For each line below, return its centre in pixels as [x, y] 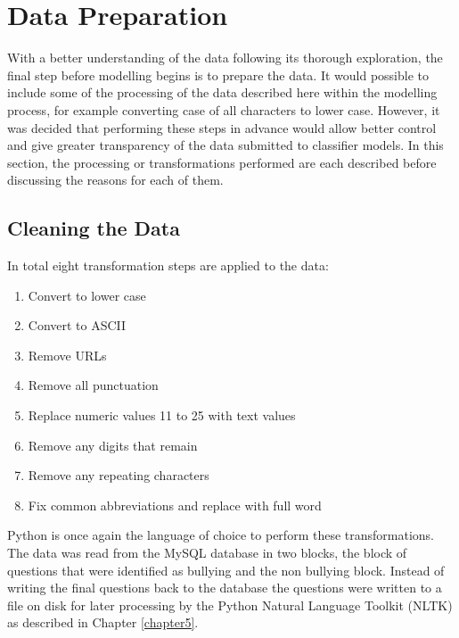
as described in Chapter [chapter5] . [103, 622]
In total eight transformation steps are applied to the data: [168, 265]
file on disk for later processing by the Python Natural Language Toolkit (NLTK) [230, 605]
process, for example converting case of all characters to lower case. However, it [224, 109]
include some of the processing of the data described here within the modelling [222, 92]
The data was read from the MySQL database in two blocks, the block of [207, 553]
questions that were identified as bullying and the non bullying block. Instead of [226, 570]
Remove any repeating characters [119, 475]
